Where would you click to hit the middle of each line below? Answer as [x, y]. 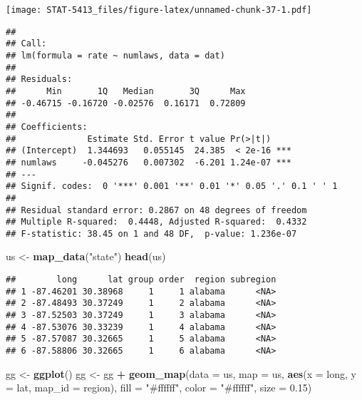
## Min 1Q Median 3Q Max [126, 91]
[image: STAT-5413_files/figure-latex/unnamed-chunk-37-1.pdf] [159, 10]
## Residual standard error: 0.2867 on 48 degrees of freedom [156, 210]
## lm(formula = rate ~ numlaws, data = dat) [115, 55]
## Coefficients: [47, 127]
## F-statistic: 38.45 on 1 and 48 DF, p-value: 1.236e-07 [151, 234]
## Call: [26, 44]
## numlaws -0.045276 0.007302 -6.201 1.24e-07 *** [149, 162]
